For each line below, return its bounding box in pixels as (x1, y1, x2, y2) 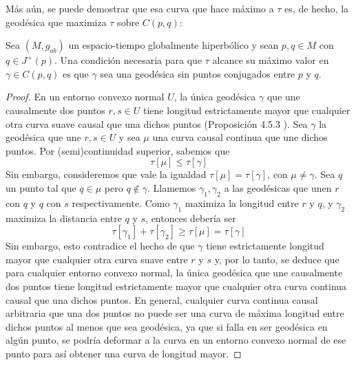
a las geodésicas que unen (224, 180, 332, 195)
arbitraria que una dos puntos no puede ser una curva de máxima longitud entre (6, 306, 344, 320)
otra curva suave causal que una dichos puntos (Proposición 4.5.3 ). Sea (6, 116, 308, 131)
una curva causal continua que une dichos (152, 130, 328, 144)
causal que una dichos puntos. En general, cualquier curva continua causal (6, 292, 318, 307)
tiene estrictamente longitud (206, 239, 324, 253)
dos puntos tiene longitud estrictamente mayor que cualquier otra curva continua (6, 278, 347, 293)
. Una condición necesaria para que (54, 53, 202, 67)
